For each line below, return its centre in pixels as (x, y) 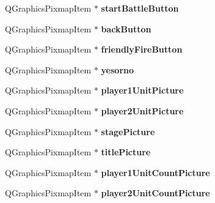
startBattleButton (140, 8)
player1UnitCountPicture (155, 172)
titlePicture (126, 152)
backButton (126, 28)
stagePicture (128, 131)
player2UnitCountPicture (155, 193)
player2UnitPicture (142, 110)
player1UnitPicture (142, 90)
